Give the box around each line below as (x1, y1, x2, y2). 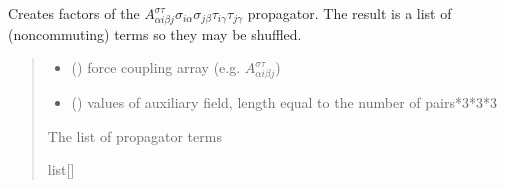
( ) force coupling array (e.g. (71, 57, 241, 78)
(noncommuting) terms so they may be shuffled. (8, 23, 302, 44)
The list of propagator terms (47, 125, 222, 146)
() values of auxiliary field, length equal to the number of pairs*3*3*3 (71, 92, 497, 113)
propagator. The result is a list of (247, 3, 452, 23)
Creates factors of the (8, 3, 140, 23)
